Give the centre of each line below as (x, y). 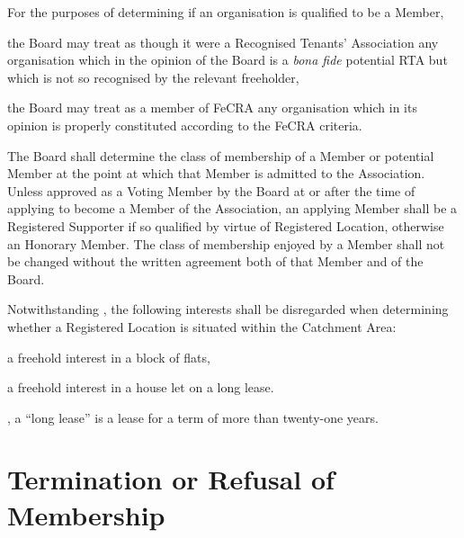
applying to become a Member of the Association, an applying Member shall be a (232, 208)
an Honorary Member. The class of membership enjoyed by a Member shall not (226, 243)
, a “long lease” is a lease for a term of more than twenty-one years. (193, 417)
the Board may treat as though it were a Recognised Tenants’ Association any (223, 42)
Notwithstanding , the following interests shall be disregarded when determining (228, 309)
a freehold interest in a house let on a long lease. (141, 387)
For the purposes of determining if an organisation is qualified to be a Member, (226, 12)
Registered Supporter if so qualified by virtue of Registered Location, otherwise (226, 225)
